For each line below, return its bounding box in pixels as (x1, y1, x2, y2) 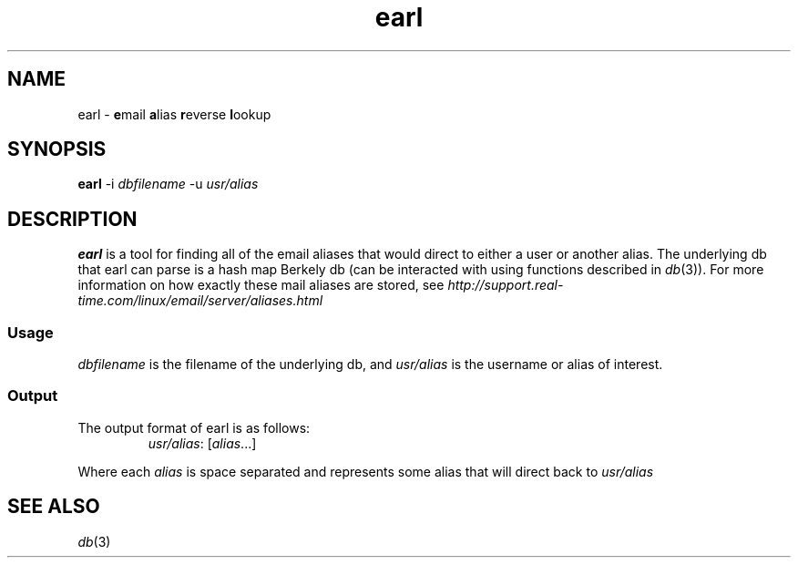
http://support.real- (447, 277, 564, 293)
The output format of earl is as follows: (77, 419, 311, 436)
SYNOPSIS (7, 138, 107, 161)
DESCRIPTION (7, 207, 138, 231)
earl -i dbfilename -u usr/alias (77, 176, 259, 192)
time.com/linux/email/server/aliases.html (77, 293, 323, 309)
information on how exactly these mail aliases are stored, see (77, 277, 445, 293)
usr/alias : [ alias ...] (148, 435, 257, 451)
